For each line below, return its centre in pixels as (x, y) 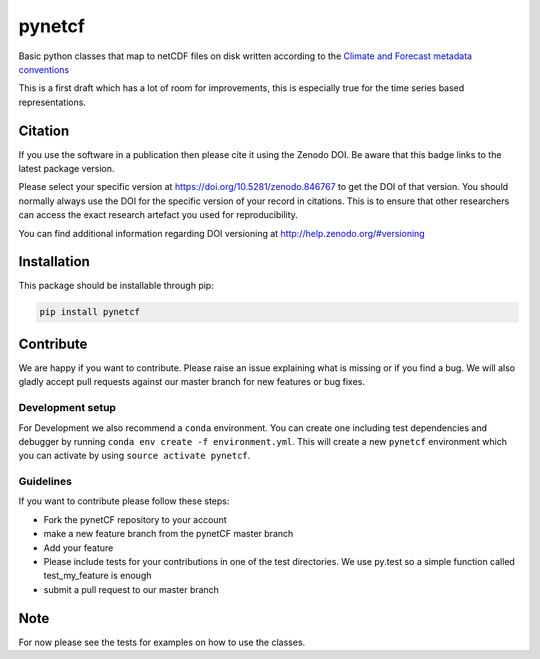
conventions (44, 69)
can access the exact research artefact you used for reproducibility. (158, 215)
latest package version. (66, 169)
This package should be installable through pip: (116, 286)
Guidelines (45, 482)
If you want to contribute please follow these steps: (124, 501)
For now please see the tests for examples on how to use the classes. (162, 642)
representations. (52, 102)
